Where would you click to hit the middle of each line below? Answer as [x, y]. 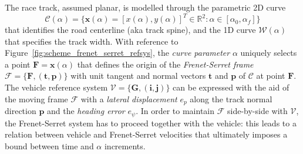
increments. [125, 145]
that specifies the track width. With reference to [92, 41]
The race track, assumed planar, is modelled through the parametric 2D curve [145, 7]
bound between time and [49, 145]
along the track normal [231, 98]
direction [21, 111]
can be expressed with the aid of [231, 87]
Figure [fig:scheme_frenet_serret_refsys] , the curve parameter [117, 53]
